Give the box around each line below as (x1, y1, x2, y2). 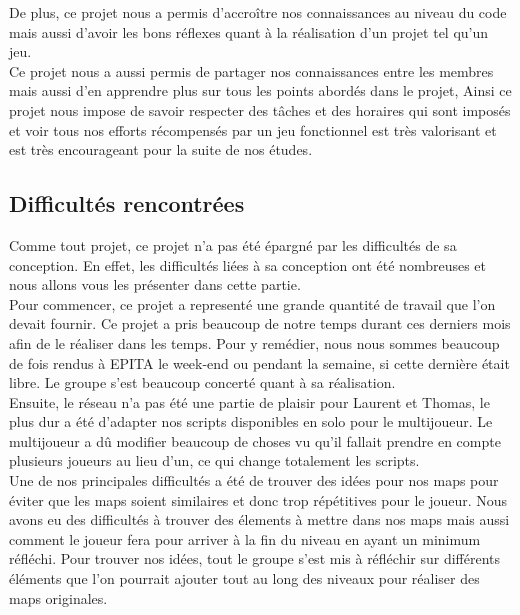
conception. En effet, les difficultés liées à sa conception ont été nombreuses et (9, 254, 486, 275)
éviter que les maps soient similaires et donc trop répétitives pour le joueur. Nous (9, 489, 508, 510)
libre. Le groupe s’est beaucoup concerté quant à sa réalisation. (9, 372, 396, 393)
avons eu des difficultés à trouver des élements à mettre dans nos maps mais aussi (9, 509, 510, 530)
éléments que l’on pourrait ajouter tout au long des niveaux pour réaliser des (9, 568, 480, 589)
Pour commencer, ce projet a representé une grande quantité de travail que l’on (9, 293, 496, 314)
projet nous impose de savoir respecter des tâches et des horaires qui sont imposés (9, 99, 511, 120)
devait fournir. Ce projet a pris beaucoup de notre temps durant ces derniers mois (9, 313, 511, 334)
